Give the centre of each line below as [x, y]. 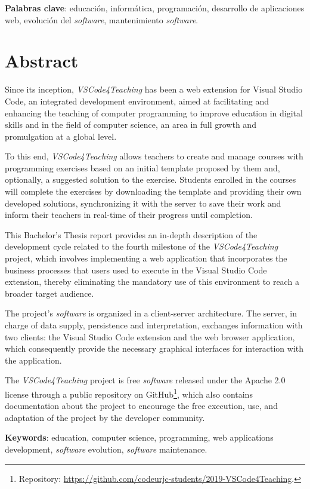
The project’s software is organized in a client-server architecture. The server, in [151, 313]
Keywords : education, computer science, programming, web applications [139, 437]
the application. [33, 360]
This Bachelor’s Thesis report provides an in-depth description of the [131, 234]
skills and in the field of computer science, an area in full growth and [131, 124]
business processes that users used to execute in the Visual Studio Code [136, 270]
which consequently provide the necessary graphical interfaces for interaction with [154, 348]
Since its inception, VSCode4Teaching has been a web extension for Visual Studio [154, 89]
